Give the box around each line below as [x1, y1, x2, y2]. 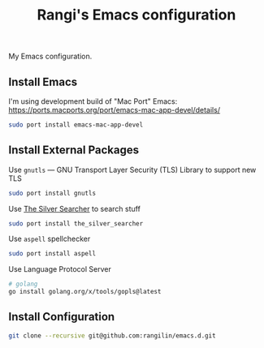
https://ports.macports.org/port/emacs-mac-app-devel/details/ [8, 105, 221, 114]
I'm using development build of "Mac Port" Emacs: [8, 97, 178, 106]
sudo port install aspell [8, 250, 96, 258]
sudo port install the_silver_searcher [8, 219, 144, 228]
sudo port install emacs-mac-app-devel [8, 121, 144, 129]
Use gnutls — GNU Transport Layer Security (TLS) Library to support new [8, 165, 257, 174]
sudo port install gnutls [8, 189, 96, 197]
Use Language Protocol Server [8, 264, 111, 274]
